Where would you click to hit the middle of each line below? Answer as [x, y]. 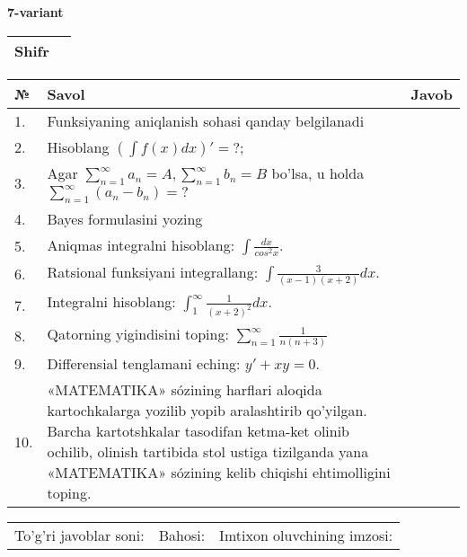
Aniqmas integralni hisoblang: [141, 244]
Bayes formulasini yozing [125, 218]
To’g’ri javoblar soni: [79, 535]
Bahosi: [182, 535]
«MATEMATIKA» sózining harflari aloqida [185, 390]
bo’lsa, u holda [318, 172]
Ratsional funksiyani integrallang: [153, 272]
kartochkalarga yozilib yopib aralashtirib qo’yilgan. [207, 411]
